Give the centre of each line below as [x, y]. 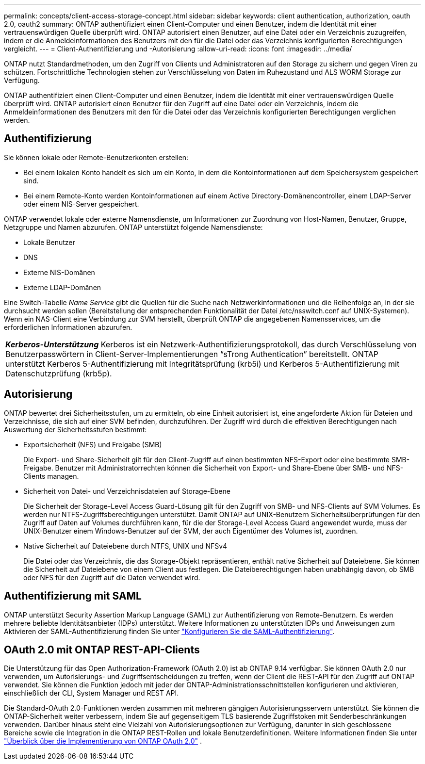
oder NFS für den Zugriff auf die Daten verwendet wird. [112, 577]
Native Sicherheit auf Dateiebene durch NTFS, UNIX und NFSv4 [125, 546]
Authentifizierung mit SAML [73, 596]
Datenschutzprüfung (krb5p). [59, 373]
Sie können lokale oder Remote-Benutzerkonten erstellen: [96, 157]
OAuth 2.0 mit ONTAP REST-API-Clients [102, 650]
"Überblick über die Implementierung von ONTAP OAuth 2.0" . [103, 741]
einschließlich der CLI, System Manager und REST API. [91, 693]
